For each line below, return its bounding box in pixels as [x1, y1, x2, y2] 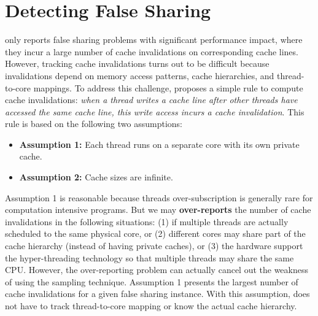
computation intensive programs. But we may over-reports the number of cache [5, 203, 311, 216]
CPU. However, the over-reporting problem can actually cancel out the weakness [5, 263, 309, 276]
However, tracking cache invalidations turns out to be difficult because [5, 57, 270, 70]
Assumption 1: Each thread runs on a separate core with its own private [19, 137, 300, 150]
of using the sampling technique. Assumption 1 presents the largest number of [5, 275, 298, 288]
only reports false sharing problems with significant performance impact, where [5, 33, 303, 46]
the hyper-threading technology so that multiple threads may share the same [5, 251, 294, 264]
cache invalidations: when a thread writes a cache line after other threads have [5, 93, 298, 106]
